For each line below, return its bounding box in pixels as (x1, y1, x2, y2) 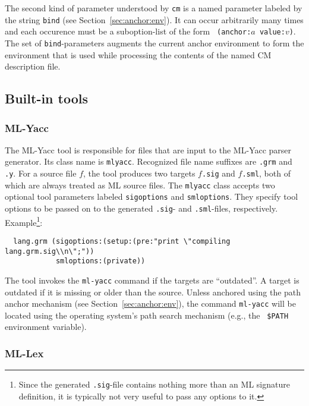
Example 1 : (5, 214, 43, 228)
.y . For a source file (5, 167, 77, 180)
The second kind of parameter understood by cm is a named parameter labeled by (5, 2, 302, 14)
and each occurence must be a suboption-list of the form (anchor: (5, 25, 251, 37)
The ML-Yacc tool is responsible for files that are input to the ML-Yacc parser (5, 143, 292, 156)
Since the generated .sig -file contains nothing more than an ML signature (18, 378, 290, 391)
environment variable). (5, 320, 87, 333)
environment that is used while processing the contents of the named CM (5, 48, 272, 61)
